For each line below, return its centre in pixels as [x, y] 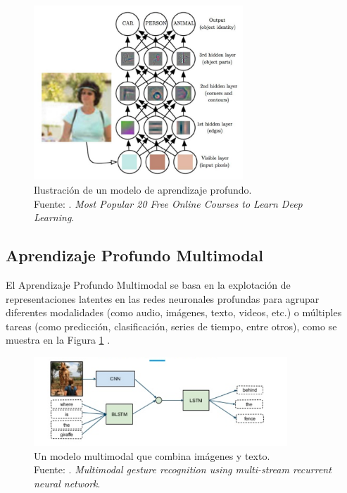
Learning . [54, 217]
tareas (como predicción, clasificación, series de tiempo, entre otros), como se [171, 326]
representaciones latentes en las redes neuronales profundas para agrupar [163, 298]
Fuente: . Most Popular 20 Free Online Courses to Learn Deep [168, 203]
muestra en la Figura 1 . [58, 340]
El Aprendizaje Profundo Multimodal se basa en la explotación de [148, 285]
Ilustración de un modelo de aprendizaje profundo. [143, 190]
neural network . [67, 483]
